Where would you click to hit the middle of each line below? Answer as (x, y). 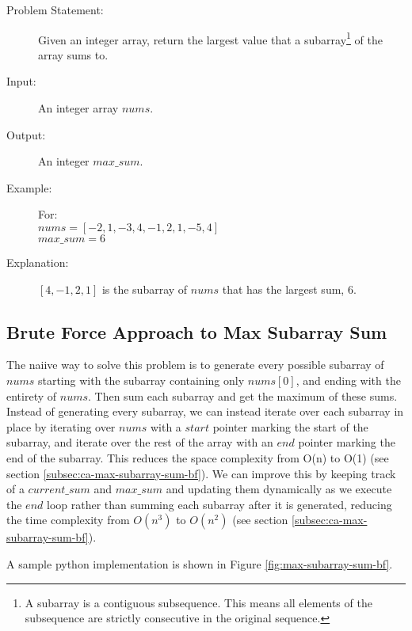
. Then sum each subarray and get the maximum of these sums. (243, 395)
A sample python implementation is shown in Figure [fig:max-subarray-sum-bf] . (200, 563)
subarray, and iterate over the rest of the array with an (140, 442)
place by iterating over (61, 426)
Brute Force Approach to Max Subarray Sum (197, 331)
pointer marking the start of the (290, 426)
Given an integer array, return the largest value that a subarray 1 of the (210, 38)
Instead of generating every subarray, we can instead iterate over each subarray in (205, 411)
